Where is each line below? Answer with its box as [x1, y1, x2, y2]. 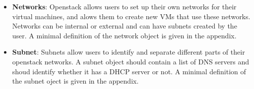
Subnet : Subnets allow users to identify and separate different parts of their [12, 47, 245, 57]
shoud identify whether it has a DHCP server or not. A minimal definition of [12, 66, 246, 76]
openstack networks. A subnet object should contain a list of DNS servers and [12, 56, 250, 66]
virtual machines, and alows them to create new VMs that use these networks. [12, 11, 251, 21]
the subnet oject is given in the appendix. [12, 76, 139, 86]
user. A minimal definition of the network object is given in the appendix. [12, 30, 237, 40]
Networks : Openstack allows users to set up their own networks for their [12, 1, 237, 11]
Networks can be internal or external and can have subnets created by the [12, 21, 237, 31]
